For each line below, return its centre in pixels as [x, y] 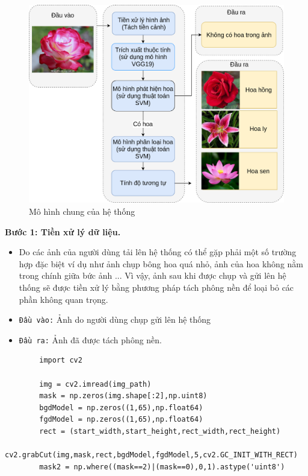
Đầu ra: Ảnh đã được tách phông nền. [91, 339]
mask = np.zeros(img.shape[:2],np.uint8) [123, 396]
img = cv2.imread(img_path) [95, 384]
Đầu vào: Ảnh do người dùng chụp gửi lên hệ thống [115, 319]
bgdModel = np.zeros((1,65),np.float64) [121, 408]
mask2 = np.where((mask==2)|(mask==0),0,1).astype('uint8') [162, 467]
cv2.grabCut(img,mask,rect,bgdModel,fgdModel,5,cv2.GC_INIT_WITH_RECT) [151, 455]
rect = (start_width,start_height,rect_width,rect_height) [160, 431]
